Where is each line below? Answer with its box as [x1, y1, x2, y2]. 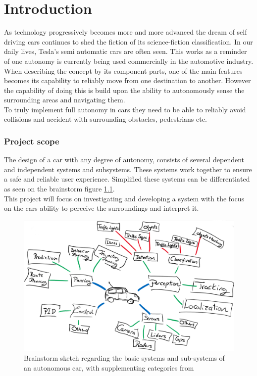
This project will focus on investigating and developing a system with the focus [4, 193, 245, 203]
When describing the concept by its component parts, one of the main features [4, 65, 243, 76]
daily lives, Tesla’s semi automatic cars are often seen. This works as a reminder [4, 46, 247, 56]
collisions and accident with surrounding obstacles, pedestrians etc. [4, 114, 207, 124]
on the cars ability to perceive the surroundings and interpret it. [4, 203, 199, 213]
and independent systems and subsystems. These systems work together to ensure [4, 164, 252, 174]
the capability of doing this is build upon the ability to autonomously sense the [4, 85, 245, 95]
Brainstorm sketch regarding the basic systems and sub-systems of [24, 353, 225, 363]
